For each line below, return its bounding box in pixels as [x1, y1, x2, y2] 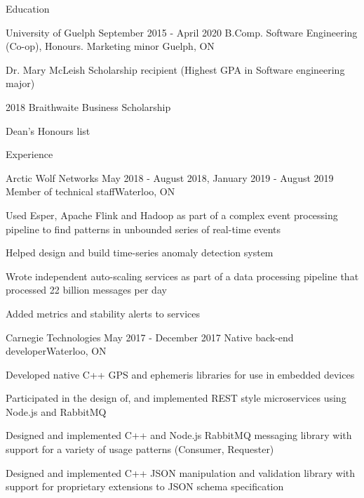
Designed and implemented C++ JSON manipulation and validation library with [6, 465, 356, 480]
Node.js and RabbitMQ [6, 404, 107, 419]
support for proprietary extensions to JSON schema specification [6, 479, 284, 494]
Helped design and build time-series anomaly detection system [6, 245, 274, 260]
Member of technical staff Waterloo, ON [6, 184, 175, 199]
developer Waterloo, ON [6, 343, 107, 358]
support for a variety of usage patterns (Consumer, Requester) [6, 442, 274, 457]
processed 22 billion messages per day [6, 282, 167, 297]
